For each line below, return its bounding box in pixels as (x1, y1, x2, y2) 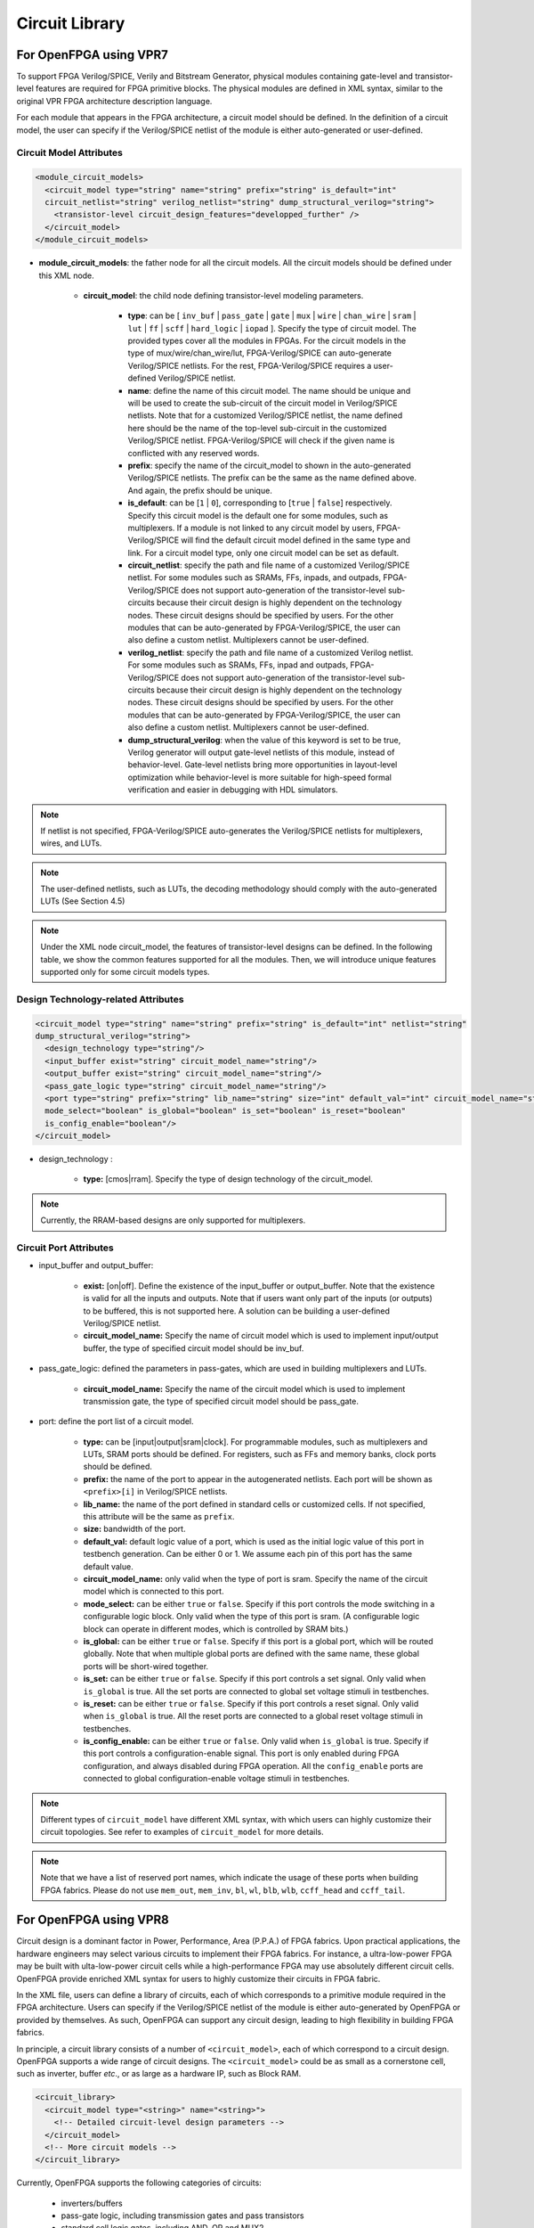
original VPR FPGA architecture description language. (16, 95, 213, 106)
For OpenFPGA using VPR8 (16, 1913, 169, 1928)
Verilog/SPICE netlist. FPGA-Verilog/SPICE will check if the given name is (127, 435, 395, 446)
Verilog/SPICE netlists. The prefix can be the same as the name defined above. (127, 472, 417, 483)
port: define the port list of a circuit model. (38, 1416, 195, 1427)
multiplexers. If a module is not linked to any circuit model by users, (127, 522, 376, 533)
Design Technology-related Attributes (16, 993, 184, 1005)
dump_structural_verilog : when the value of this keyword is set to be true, (127, 734, 401, 745)
